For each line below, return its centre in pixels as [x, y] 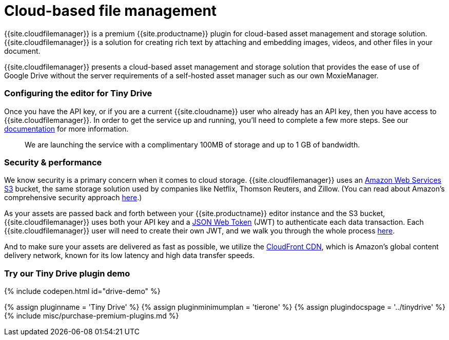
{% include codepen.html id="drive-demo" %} [82, 291]
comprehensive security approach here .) [73, 198]
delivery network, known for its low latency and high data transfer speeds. [130, 256]
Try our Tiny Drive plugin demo [67, 273]
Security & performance [53, 162]
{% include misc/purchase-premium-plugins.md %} [92, 316]
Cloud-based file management [111, 11]
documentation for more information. [66, 129]
